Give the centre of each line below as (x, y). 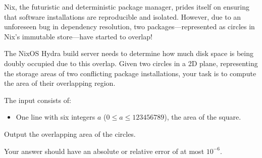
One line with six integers (56, 117)
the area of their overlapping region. (60, 83)
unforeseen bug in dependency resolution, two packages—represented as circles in (129, 27)
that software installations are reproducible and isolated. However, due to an (123, 16)
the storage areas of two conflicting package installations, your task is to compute (130, 73)
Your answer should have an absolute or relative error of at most (104, 151)
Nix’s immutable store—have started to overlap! (78, 36)
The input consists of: (38, 100)
